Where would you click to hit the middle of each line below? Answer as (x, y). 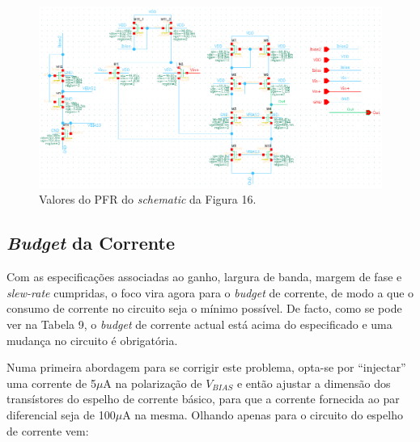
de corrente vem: (48, 430)
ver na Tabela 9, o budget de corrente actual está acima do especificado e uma (199, 324)
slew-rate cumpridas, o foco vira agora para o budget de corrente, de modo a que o (210, 292)
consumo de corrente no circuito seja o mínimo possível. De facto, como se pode (204, 308)
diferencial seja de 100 (61, 414)
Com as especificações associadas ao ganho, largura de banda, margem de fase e (204, 277)
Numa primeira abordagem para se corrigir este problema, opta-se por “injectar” (206, 367)
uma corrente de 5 (51, 383)
